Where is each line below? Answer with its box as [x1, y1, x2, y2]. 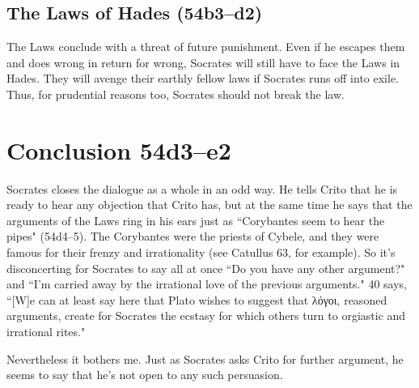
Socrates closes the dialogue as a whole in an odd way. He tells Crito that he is [6, 180, 398, 197]
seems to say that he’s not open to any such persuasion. [6, 366, 283, 383]
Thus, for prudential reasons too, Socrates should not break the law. [6, 85, 345, 102]
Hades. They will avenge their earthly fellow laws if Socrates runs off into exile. [6, 70, 399, 87]
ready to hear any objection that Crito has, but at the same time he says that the [6, 196, 413, 213]
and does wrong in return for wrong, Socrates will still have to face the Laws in [6, 53, 400, 70]
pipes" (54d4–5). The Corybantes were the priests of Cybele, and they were [6, 228, 379, 245]
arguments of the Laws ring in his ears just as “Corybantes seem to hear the [6, 211, 385, 228]
